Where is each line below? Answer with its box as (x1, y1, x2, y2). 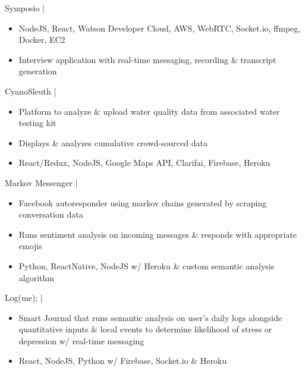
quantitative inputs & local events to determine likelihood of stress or (18, 323, 272, 335)
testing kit (18, 117, 56, 129)
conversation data (18, 208, 83, 221)
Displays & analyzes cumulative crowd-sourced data (18, 136, 207, 149)
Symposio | (5, 2, 45, 14)
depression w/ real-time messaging (18, 334, 144, 347)
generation (18, 65, 57, 77)
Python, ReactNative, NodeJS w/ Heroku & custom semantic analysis (18, 259, 275, 272)
